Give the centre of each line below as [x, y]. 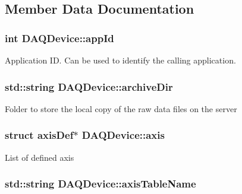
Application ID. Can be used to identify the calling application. [120, 60]
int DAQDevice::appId [59, 38]
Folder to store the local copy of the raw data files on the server [121, 108]
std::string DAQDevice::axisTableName [100, 184]
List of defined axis [40, 157]
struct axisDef [39, 135]
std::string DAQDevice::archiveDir [89, 86]
